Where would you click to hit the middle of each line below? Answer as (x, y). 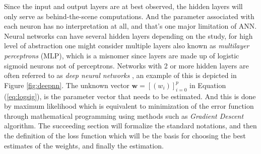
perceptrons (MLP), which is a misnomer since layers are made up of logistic (122, 55)
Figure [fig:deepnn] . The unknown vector (67, 85)
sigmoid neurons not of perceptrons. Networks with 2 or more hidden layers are (126, 65)
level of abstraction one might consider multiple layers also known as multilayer (127, 46)
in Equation (208, 85)
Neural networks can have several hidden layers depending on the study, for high (128, 35)
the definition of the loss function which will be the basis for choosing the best (125, 135)
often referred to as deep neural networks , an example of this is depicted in (120, 75)
